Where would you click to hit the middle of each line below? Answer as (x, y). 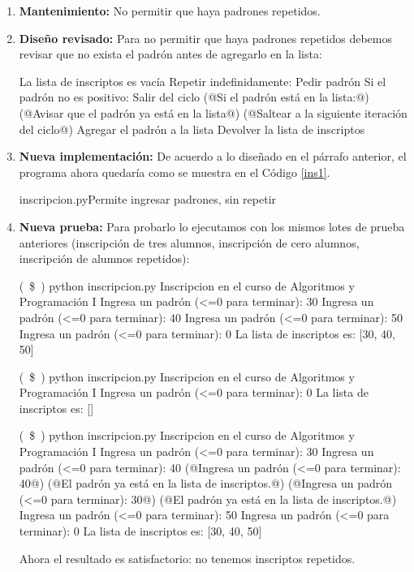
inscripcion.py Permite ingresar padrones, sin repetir (148, 199)
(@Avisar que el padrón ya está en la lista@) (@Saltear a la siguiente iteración (213, 112)
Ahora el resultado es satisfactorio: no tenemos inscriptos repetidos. (187, 558)
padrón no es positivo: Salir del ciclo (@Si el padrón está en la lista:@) (194, 97)
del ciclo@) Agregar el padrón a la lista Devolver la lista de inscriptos (192, 129)
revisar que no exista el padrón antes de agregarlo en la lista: (170, 54)
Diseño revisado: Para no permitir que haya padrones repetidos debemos (205, 38)
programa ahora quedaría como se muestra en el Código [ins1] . (175, 172)
